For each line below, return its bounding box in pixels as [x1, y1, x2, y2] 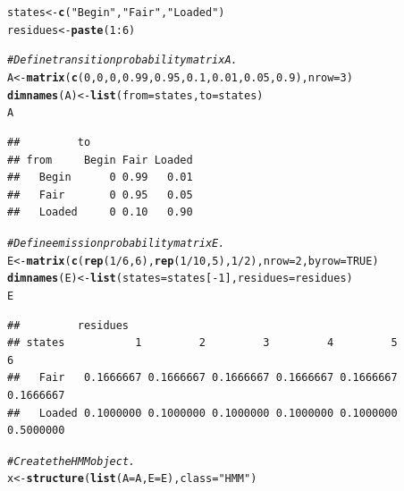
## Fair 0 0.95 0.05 [7, 188, 193, 201]
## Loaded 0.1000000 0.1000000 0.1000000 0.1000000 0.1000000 [7, 406, 398, 419]
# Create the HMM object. [7, 454, 136, 468]
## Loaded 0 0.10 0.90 [7, 206, 193, 219]
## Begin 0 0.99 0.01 [7, 171, 193, 184]
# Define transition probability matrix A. [7, 54, 238, 67]
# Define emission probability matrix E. [7, 236, 225, 250]
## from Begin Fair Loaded [7, 153, 193, 166]
